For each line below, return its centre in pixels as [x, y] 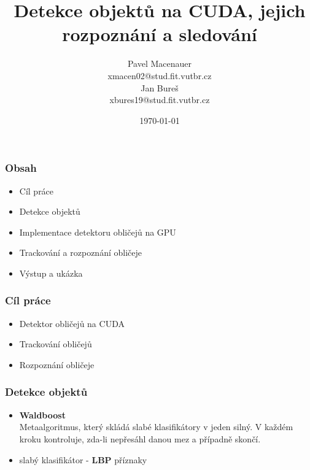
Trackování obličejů [56, 344]
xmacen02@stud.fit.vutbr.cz [160, 75]
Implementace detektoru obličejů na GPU [98, 232]
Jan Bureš [160, 87]
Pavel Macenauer [160, 64]
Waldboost [42, 414]
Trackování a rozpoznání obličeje [80, 252]
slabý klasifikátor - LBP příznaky [83, 459]
